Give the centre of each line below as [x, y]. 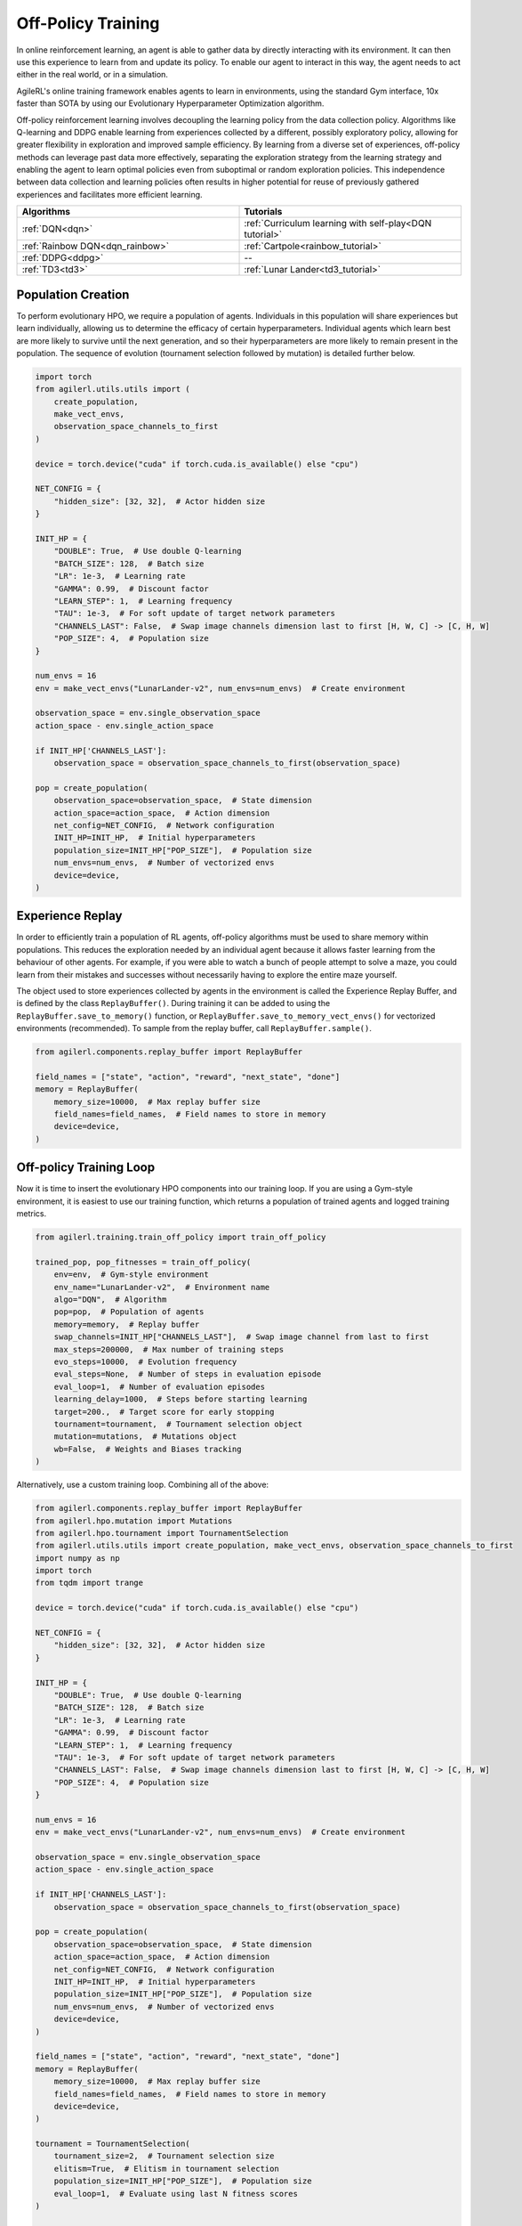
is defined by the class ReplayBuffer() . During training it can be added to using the [173, 1003]
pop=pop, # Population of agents [129, 1312]
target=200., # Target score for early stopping [164, 1412]
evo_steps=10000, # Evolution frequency [145, 1362]
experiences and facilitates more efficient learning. [110, 194]
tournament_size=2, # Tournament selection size [164, 2156]
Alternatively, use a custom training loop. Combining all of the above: [143, 1485]
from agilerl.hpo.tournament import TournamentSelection [162, 1533]
